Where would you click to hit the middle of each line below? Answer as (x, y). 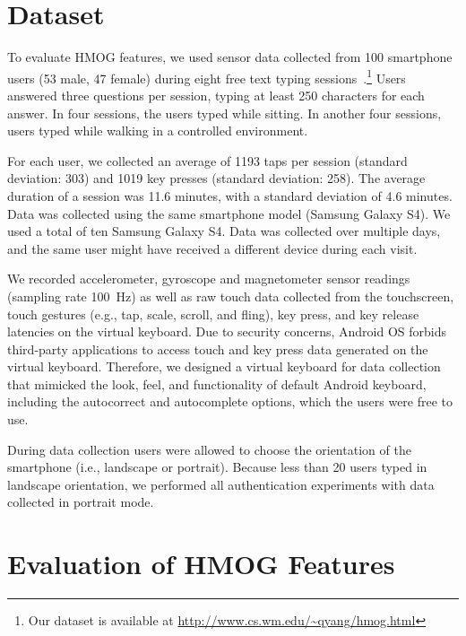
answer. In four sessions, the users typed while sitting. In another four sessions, (224, 113)
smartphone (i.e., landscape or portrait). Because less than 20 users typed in (217, 467)
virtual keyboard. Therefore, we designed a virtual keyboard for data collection (224, 366)
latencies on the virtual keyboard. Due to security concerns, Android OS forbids (227, 331)
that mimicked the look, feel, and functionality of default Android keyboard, (217, 383)
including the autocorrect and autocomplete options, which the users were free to (230, 401)
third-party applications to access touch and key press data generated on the (218, 348)
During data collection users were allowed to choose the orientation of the (209, 449)
